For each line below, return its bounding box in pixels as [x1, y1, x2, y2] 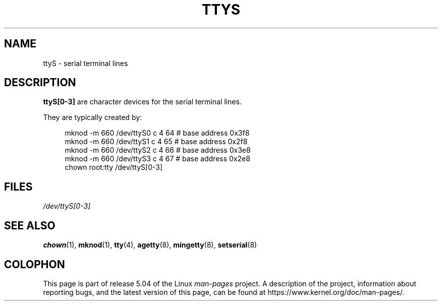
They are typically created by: [43, 113, 142, 122]
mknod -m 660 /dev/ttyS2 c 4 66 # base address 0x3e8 [65, 146, 251, 155]
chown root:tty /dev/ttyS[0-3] [65, 163, 163, 172]
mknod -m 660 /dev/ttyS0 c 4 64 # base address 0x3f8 [65, 129, 250, 138]
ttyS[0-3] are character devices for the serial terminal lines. [43, 97, 242, 106]
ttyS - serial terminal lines [43, 58, 128, 68]
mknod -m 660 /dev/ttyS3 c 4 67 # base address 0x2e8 [65, 154, 250, 163]
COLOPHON [4, 258, 65, 271]
